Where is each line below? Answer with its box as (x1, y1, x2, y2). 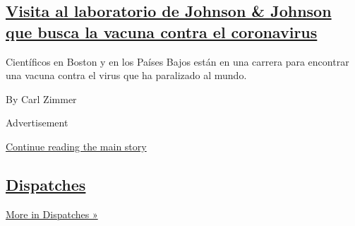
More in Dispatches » (6, 206, 98, 221)
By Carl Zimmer (6, 91, 77, 106)
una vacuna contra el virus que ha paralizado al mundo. (6, 68, 247, 83)
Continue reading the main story (6, 138, 147, 153)
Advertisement (6, 115, 68, 130)
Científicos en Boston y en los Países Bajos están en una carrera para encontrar (6, 54, 349, 69)
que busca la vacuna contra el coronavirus (6, 20, 318, 42)
